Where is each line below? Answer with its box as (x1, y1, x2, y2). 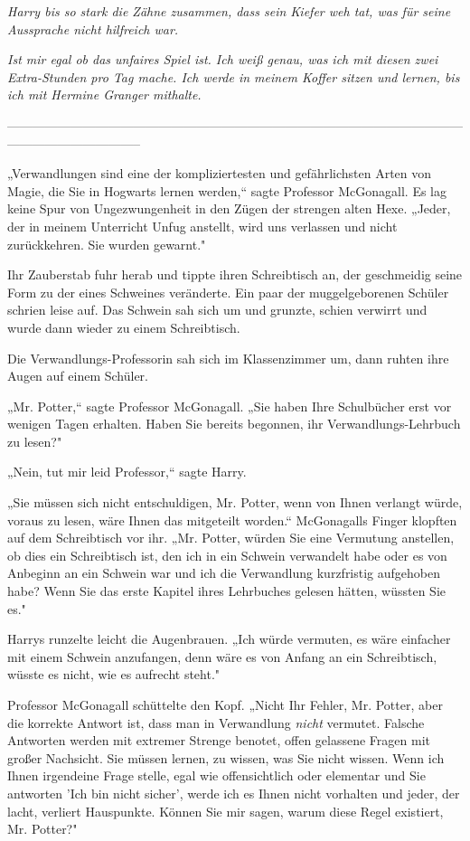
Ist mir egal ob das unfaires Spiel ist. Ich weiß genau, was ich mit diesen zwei (7, 50, 438, 69)
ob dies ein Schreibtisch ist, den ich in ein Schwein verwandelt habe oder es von (7, 545, 447, 564)
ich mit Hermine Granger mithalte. (7, 85, 202, 104)
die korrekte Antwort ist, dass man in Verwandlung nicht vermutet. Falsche (7, 713, 425, 732)
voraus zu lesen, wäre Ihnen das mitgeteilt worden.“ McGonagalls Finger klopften (7, 510, 457, 529)
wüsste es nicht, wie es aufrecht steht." (7, 665, 221, 684)
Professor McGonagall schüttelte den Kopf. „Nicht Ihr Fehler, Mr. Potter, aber (7, 695, 443, 713)
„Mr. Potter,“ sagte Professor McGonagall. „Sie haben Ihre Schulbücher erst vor (7, 396, 452, 415)
